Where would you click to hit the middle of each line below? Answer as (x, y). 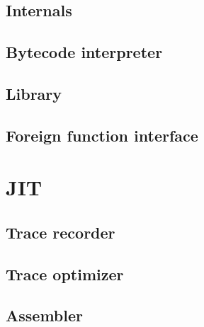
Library (34, 93)
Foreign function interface (102, 135)
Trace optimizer (65, 274)
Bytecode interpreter (84, 52)
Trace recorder (61, 232)
